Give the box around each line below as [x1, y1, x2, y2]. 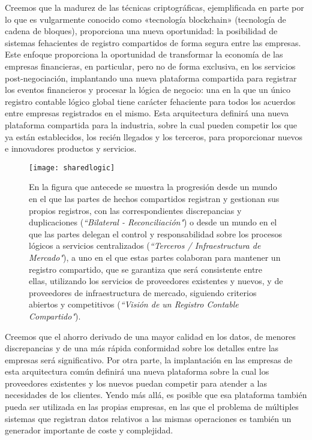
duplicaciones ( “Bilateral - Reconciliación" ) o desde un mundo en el [29, 216, 277, 228]
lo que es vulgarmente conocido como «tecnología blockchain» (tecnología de [5, 13, 286, 25]
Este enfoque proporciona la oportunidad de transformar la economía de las [5, 48, 283, 61]
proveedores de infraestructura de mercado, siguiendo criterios [29, 286, 257, 299]
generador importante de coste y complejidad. [5, 424, 173, 436]
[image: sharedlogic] [29, 163, 115, 172]
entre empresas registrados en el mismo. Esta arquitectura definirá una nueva [5, 107, 289, 119]
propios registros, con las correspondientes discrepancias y [29, 204, 242, 216]
